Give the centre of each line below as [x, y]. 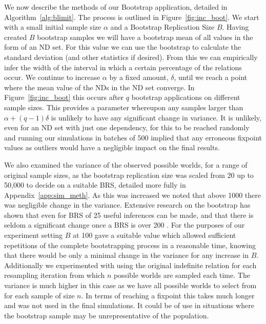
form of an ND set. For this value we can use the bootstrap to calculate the [122, 47]
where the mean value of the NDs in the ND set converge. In [99, 87]
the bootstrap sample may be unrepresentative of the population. [107, 315]
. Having [236, 27]
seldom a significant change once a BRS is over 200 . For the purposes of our [125, 225]
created [16, 37]
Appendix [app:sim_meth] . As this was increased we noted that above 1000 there [132, 195]
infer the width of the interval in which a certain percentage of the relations [123, 67]
